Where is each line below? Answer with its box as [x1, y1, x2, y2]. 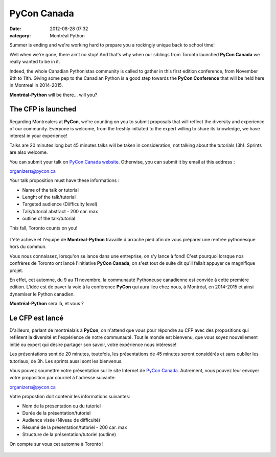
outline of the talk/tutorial [22, 215, 76, 222]
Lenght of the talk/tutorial [22, 194, 76, 200]
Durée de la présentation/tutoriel [22, 409, 91, 416]
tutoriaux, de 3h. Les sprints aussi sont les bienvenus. [9, 358, 123, 364]
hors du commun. [9, 243, 47, 250]
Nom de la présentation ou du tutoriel [22, 403, 101, 409]
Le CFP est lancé [9, 313, 64, 322]
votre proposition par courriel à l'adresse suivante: [9, 375, 116, 381]
